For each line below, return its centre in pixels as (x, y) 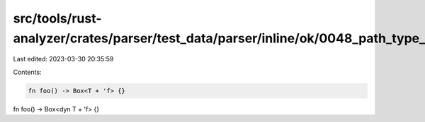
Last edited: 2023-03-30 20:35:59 (63, 59)
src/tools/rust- (57, 18)
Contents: (27, 72)
